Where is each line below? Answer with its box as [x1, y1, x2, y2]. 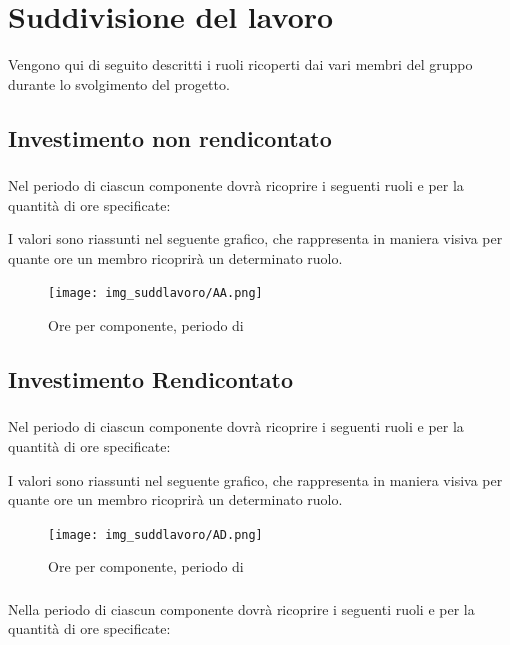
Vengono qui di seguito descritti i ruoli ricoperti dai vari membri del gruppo [8, 54, 473, 75]
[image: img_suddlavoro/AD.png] [48, 527, 263, 542]
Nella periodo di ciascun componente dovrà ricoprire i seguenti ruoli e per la [8, 598, 475, 619]
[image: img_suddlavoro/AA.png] [48, 286, 263, 301]
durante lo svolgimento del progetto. [8, 73, 230, 94]
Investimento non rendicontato [8, 122, 332, 153]
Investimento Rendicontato [8, 364, 293, 395]
